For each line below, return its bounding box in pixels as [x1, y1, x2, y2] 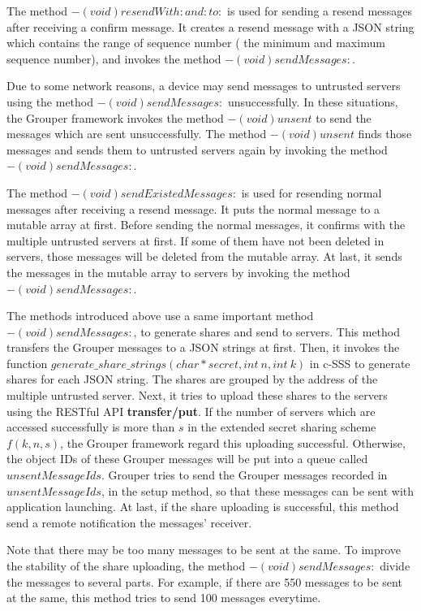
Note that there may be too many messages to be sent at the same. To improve [6, 541, 402, 558]
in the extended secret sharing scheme [187, 418, 376, 435]
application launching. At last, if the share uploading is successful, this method [6, 498, 399, 515]
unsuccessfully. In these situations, [227, 93, 398, 110]
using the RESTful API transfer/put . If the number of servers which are [6, 402, 376, 419]
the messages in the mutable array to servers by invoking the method [6, 263, 350, 280]
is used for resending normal [241, 184, 382, 201]
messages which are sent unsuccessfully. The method [6, 125, 267, 142]
